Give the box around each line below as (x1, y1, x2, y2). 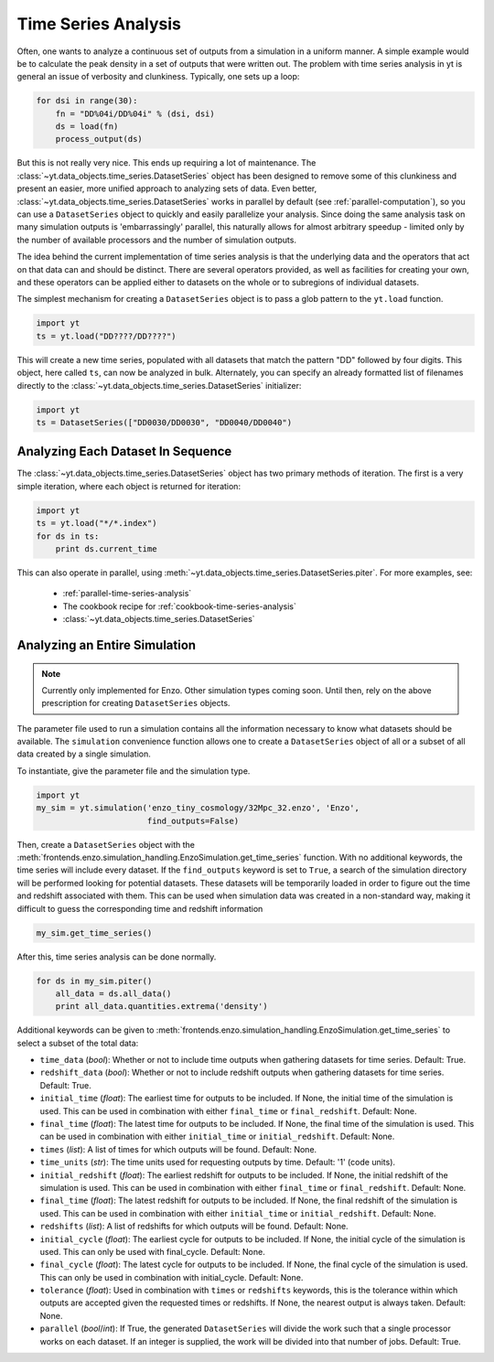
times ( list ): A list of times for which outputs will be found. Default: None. (39, 1143, 317, 1154)
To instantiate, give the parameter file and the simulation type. (16, 765, 251, 777)
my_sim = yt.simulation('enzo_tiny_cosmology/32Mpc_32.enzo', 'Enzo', (36, 803, 360, 813)
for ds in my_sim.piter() (36, 975, 153, 986)
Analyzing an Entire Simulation (16, 637, 197, 653)
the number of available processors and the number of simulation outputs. (16, 234, 297, 245)
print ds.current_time (55, 543, 157, 553)
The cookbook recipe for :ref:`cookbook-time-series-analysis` (62, 600, 296, 612)
